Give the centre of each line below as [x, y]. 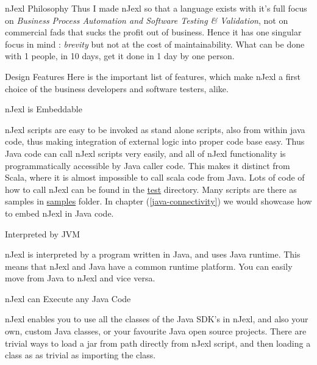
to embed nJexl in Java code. [59, 213]
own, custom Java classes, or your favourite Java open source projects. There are [156, 331]
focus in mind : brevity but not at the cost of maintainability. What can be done [155, 44]
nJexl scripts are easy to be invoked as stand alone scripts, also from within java [155, 129]
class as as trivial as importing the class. [80, 355]
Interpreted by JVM [43, 233]
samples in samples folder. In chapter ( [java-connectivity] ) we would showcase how [158, 201]
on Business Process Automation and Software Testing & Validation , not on [147, 20]
